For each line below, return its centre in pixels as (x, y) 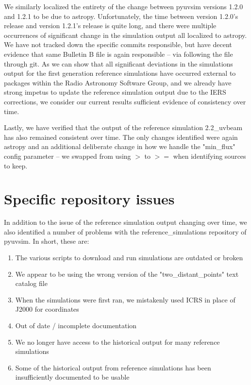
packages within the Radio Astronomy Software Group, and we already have (118, 82)
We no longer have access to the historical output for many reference (117, 342)
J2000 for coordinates (47, 309)
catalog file (31, 283)
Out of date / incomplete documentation (76, 325)
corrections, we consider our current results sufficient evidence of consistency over (125, 101)
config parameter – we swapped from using (67, 156)
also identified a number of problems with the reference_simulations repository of (125, 231)
